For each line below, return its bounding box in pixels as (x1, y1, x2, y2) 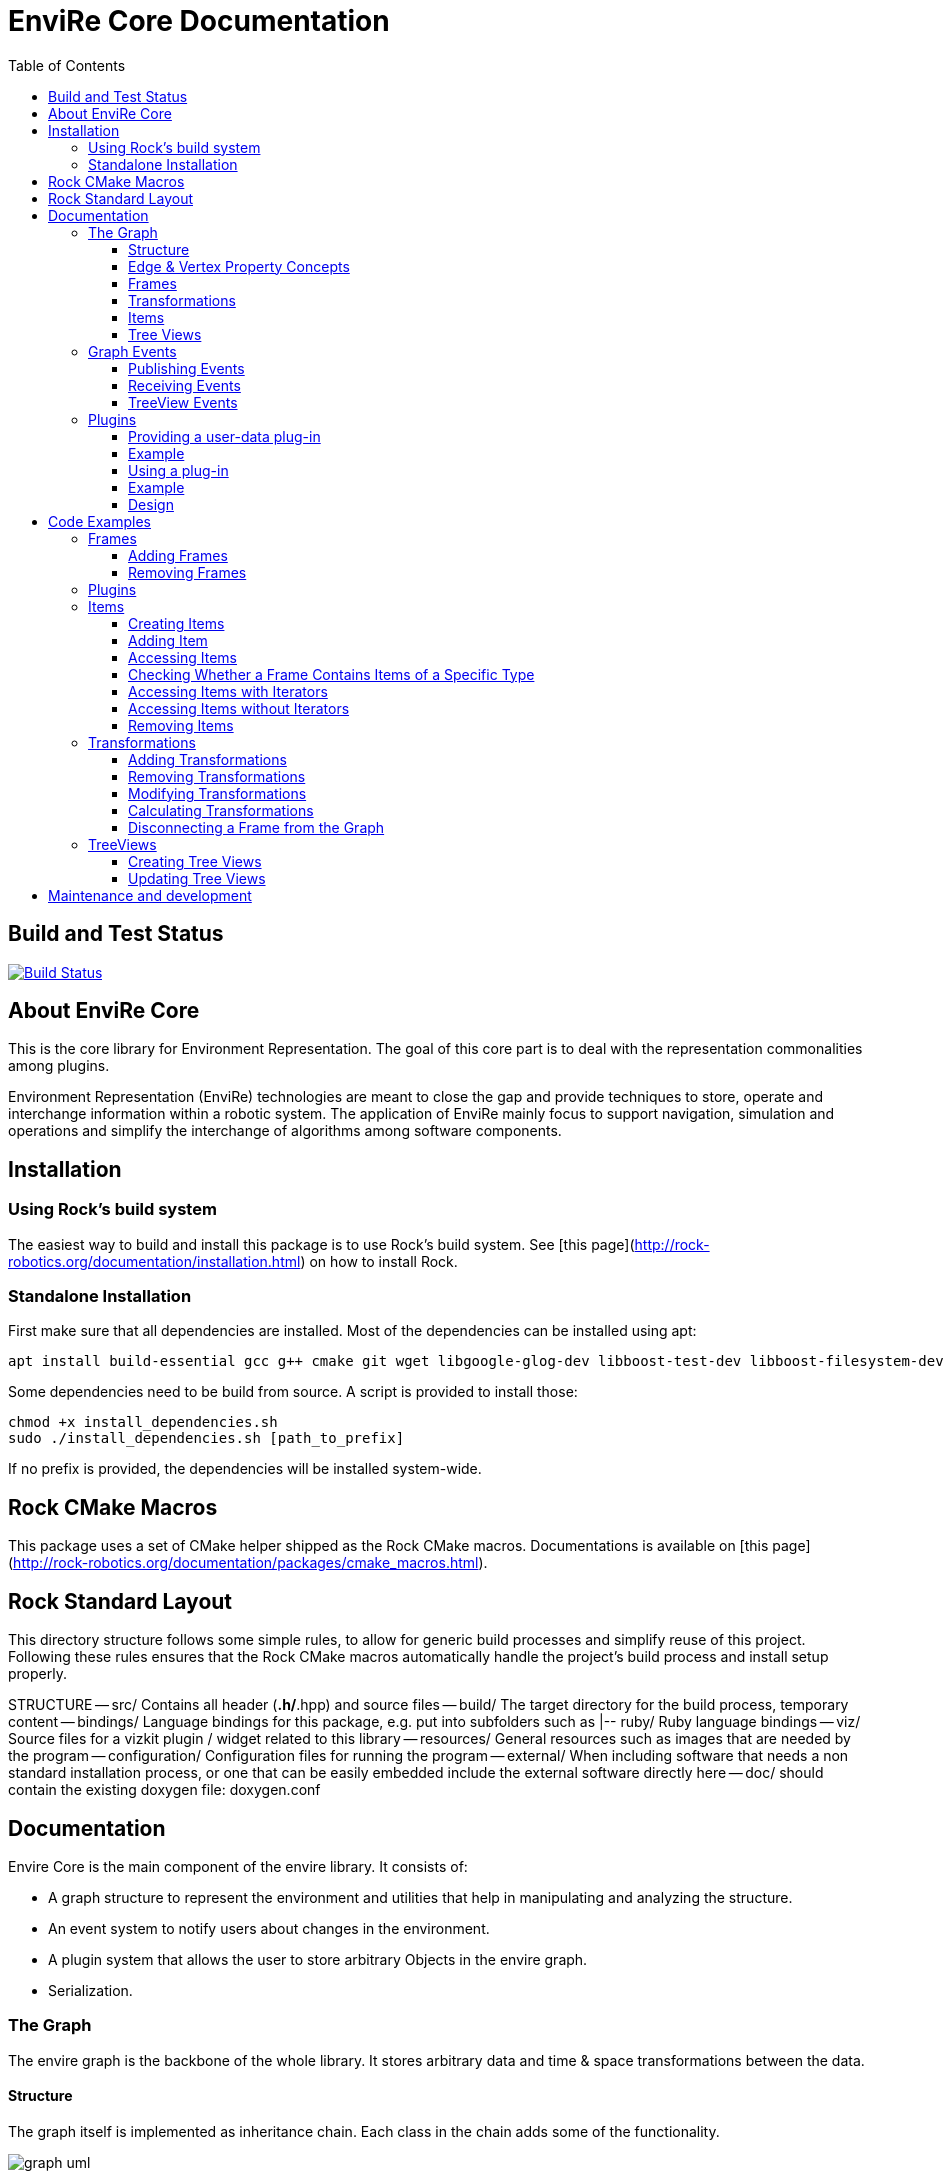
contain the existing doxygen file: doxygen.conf (8, 1781, 321, 1799)
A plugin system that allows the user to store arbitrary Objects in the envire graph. (48, 1950, 588, 1968)
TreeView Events (128, 393, 238, 411)
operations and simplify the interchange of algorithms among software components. (8, 1122, 562, 1140)
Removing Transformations (128, 767, 306, 785)
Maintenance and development (48, 886, 252, 904)
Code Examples (48, 512, 151, 530)
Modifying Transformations (128, 784, 307, 802)
